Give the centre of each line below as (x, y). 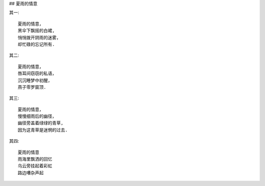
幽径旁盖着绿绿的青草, (41, 123)
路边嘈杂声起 (31, 173)
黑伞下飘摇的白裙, (36, 31)
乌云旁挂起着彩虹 (35, 166)
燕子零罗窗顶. (32, 87)
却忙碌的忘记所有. (36, 44)
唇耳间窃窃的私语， (37, 74)
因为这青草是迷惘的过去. (43, 130)
